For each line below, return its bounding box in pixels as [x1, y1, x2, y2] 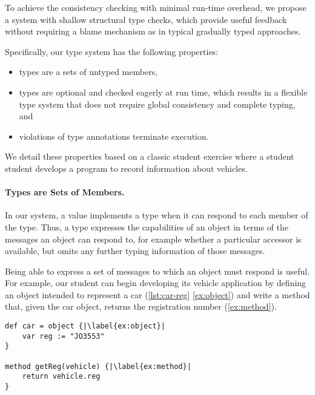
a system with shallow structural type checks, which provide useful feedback [5, 13, 287, 25]
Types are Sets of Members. [5, 186, 125, 198]
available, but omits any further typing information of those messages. [5, 244, 265, 257]
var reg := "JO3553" [22, 331, 105, 341]
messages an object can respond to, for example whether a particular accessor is [5, 232, 302, 245]
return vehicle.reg [22, 372, 101, 381]
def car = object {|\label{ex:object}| [5, 322, 165, 331]
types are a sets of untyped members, [19, 65, 158, 78]
